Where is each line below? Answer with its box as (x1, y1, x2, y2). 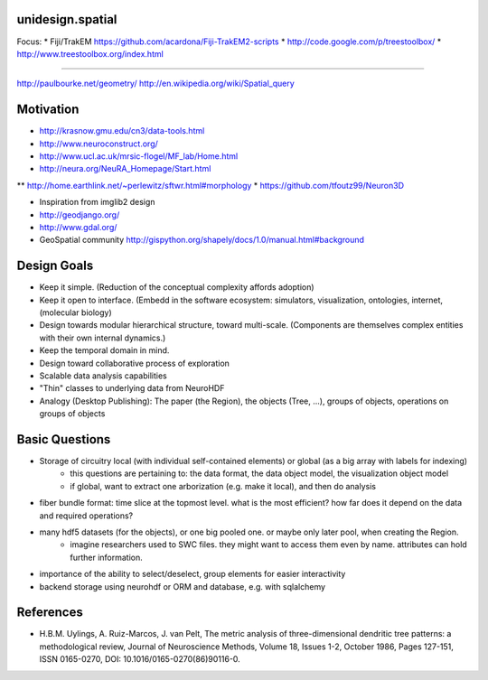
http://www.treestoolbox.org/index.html (16, 48, 164, 59)
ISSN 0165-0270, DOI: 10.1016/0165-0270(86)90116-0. (39, 654, 241, 665)
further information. (70, 552, 144, 563)
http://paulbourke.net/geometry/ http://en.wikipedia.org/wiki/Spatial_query (16, 78, 296, 89)
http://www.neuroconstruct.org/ (39, 138, 158, 149)
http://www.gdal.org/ (39, 221, 117, 232)
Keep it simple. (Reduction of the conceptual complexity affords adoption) (39, 282, 315, 293)
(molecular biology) (39, 307, 112, 318)
